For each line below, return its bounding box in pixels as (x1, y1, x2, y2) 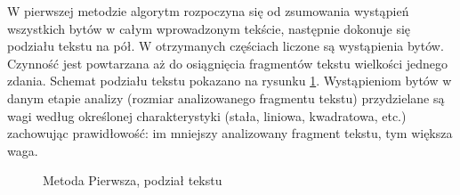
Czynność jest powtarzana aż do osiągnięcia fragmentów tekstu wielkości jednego (7, 53, 448, 72)
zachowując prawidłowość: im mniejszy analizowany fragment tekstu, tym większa (7, 124, 453, 142)
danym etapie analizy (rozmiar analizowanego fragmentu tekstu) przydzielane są (7, 88, 445, 107)
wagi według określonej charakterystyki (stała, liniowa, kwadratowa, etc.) (7, 106, 407, 125)
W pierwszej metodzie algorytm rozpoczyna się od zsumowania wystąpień (7, 2, 409, 20)
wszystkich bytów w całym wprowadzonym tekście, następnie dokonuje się (7, 19, 411, 37)
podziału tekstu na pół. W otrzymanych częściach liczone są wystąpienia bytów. (7, 37, 444, 55)
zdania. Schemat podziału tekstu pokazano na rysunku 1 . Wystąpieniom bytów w (7, 71, 452, 90)
